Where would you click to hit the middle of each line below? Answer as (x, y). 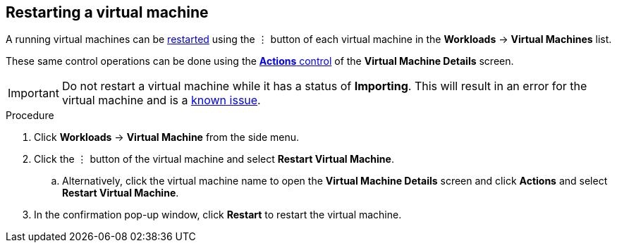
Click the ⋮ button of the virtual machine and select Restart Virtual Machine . (214, 159)
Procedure (30, 116)
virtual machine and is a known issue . (161, 100)
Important (33, 93)
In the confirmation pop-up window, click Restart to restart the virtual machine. (218, 215)
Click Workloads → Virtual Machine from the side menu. (167, 137)
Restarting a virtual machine (107, 12)
